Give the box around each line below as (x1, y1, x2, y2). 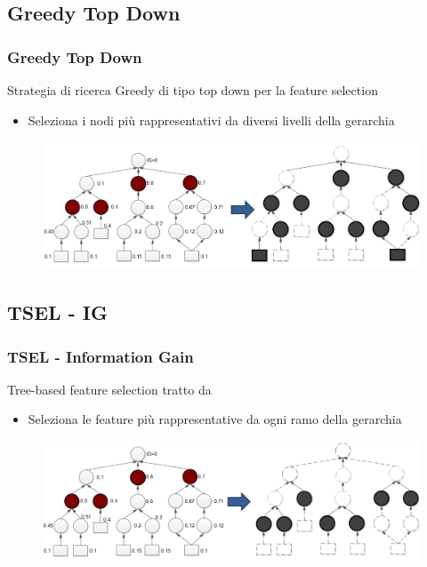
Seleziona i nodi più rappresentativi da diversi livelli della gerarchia (28, 110, 395, 129)
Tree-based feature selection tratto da (7, 379, 212, 398)
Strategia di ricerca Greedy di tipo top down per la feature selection (7, 81, 378, 99)
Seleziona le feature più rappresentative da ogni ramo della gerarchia (28, 410, 402, 428)
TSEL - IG (7, 299, 108, 326)
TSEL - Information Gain (7, 345, 194, 367)
